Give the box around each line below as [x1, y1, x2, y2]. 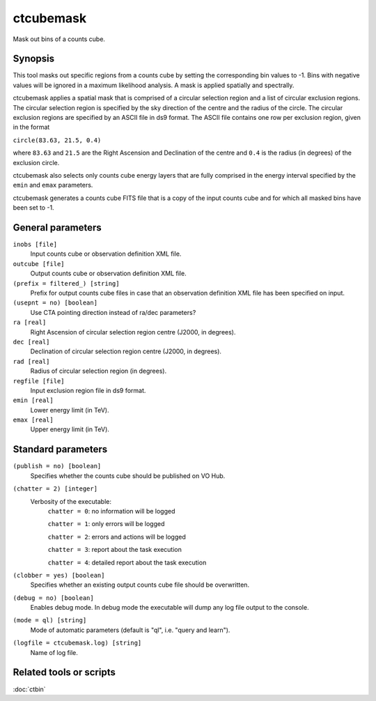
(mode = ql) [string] [13, 617, 87, 624]
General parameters [13, 222, 102, 233]
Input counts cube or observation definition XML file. [30, 249, 182, 258]
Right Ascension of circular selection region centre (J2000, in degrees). [30, 328, 236, 336]
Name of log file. [30, 648, 78, 656]
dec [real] [13, 338, 50, 346]
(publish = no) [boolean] [13, 462, 102, 470]
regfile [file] [13, 377, 65, 385]
